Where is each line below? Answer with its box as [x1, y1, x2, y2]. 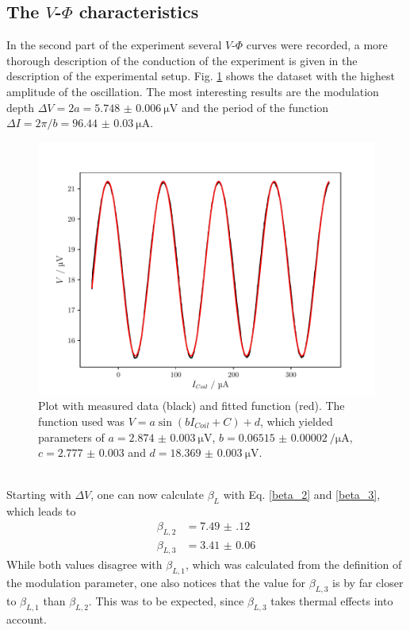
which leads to [6, 503, 76, 520]
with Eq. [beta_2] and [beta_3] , [223, 486, 381, 503]
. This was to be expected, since [88, 592, 244, 609]
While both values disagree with [6, 556, 163, 573]
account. [6, 610, 47, 627]
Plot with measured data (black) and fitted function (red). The [38, 397, 345, 414]
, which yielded [259, 412, 333, 429]
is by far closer [332, 574, 404, 591]
